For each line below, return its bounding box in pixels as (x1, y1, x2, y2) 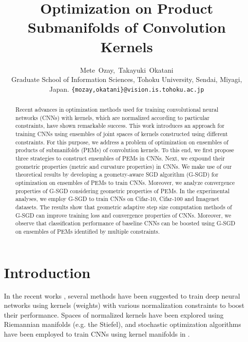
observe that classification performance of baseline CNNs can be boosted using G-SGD (15, 219, 235, 227)
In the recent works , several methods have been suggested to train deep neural (4, 290, 240, 301)
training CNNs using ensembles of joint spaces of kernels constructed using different (15, 130, 228, 138)
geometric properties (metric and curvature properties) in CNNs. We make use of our (15, 162, 232, 170)
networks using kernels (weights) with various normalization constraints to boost (4, 300, 245, 310)
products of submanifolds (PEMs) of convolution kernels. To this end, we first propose (15, 146, 234, 154)
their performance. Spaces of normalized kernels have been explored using (4, 309, 224, 320)
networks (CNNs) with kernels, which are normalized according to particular (15, 113, 210, 121)
